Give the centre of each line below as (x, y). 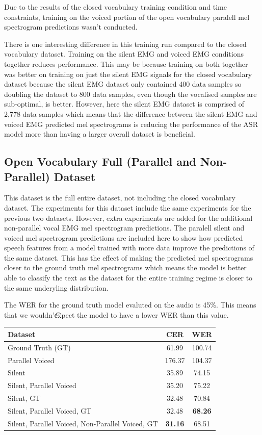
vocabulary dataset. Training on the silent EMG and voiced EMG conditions (124, 54)
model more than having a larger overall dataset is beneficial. (100, 134)
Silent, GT (24, 398)
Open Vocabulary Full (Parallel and (100, 161)
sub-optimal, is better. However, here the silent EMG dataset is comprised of (124, 104)
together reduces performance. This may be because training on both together (126, 63)
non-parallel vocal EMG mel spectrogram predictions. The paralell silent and (124, 228)
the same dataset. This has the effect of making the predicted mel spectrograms (129, 257)
